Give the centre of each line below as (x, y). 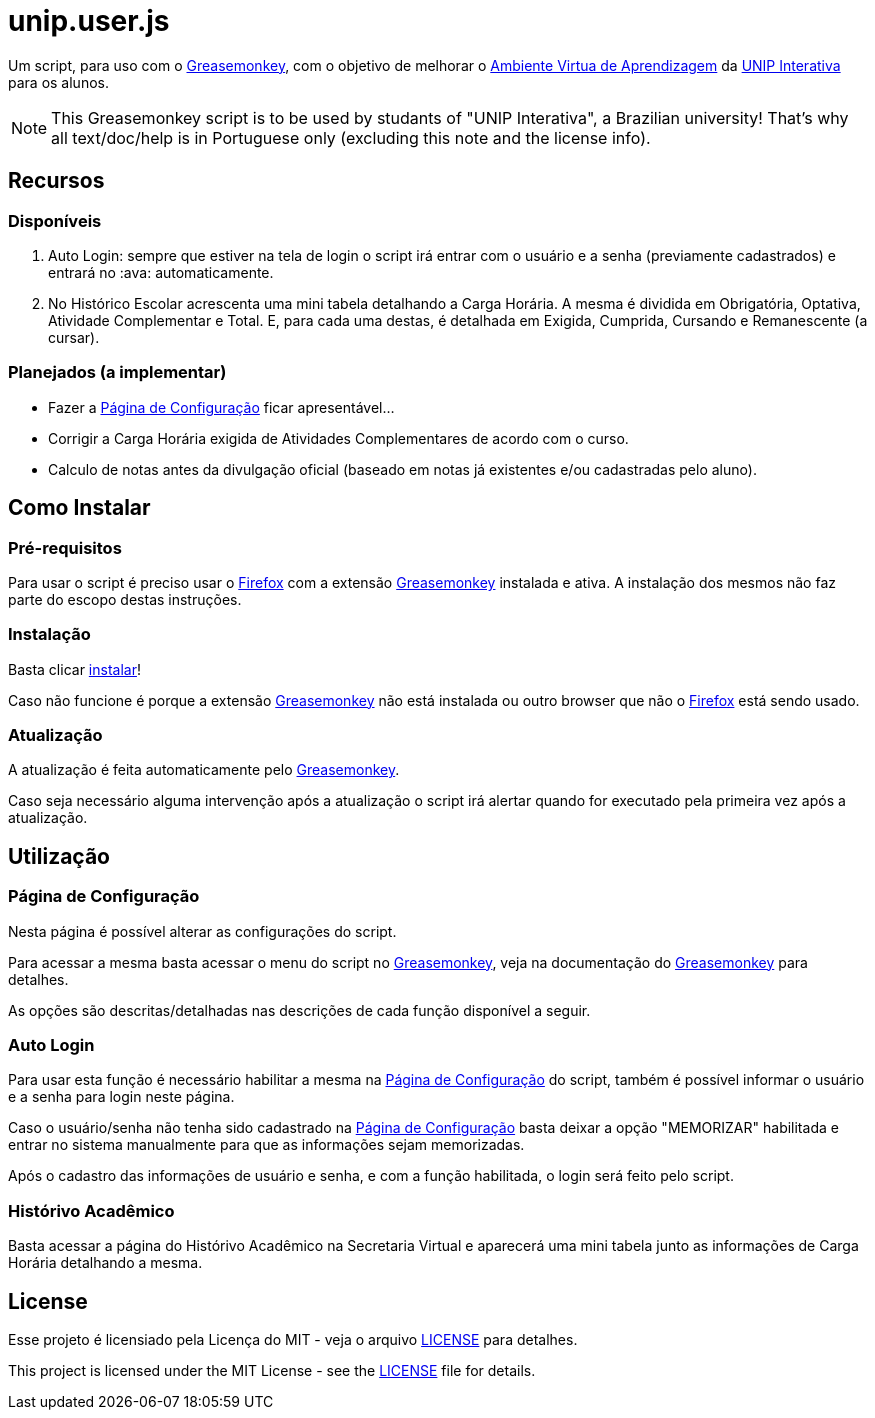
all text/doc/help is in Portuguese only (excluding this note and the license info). (351, 137)
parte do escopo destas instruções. (125, 599)
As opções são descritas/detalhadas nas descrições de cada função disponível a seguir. (299, 1010)
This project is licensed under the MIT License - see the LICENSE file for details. (272, 1370)
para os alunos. (58, 82)
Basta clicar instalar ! (74, 669)
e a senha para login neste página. (121, 1097)
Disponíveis (55, 220)
